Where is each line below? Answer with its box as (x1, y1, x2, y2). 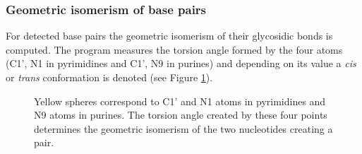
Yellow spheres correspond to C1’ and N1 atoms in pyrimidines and (34, 93, 326, 108)
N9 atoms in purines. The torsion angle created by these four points (34, 107, 327, 122)
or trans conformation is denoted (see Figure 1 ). (6, 70, 213, 84)
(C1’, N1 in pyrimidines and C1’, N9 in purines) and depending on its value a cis (6, 56, 356, 71)
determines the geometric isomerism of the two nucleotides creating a (34, 121, 333, 136)
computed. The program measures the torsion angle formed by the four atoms (6, 42, 343, 57)
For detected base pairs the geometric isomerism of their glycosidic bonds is (6, 28, 333, 43)
